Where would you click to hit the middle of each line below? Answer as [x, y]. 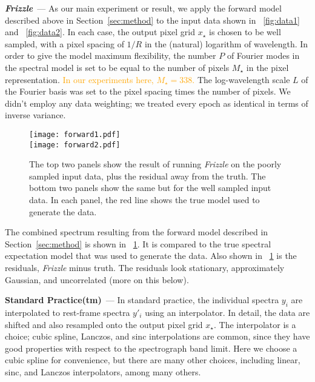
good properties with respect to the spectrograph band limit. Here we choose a [151, 348]
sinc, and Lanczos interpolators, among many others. [103, 371]
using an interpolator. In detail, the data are [227, 312]
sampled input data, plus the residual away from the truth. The [148, 176]
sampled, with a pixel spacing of [65, 43]
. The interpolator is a [255, 324]
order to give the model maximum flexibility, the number [111, 55]
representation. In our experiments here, [79, 79]
